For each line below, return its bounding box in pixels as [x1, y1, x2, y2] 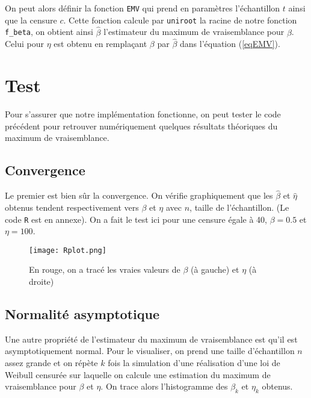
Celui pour [5, 37, 45, 50]
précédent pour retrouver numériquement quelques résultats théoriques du [5, 119, 278, 132]
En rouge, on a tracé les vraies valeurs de [29, 263, 180, 276]
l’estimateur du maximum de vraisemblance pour [103, 25, 285, 38]
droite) [29, 275, 54, 288]
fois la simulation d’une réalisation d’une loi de [108, 356, 280, 368]
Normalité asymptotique [5, 305, 160, 323]
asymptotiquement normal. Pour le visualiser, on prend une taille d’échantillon [5, 344, 295, 357]
